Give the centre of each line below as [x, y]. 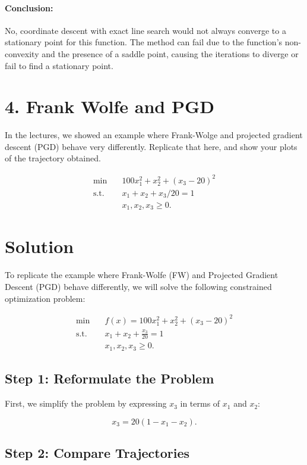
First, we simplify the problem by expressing [86, 403]
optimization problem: [45, 298]
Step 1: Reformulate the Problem [110, 378]
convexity [22, 53]
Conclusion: [29, 7]
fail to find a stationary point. [59, 65]
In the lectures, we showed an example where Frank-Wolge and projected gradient [154, 135]
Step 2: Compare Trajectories [97, 453]
